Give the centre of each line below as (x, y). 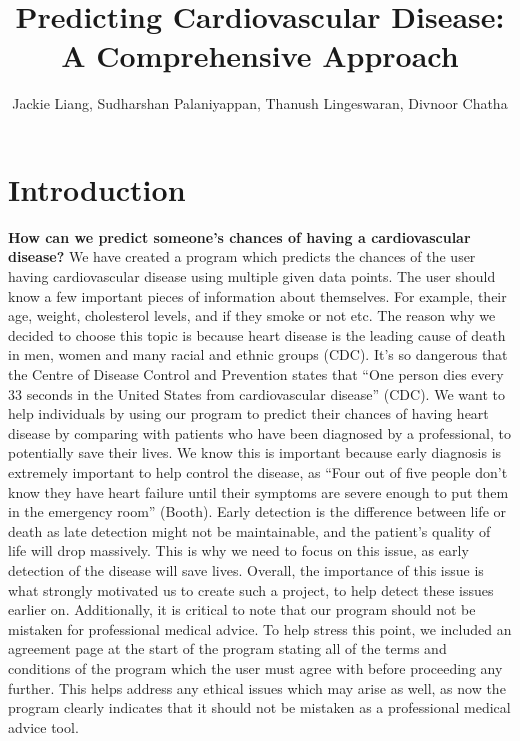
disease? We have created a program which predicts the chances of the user (242, 256)
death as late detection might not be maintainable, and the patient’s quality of (249, 530)
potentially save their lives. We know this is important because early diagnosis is (255, 452)
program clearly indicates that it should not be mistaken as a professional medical (259, 707)
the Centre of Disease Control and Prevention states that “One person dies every (256, 374)
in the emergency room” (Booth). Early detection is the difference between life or (257, 511)
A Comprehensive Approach (260, 55)
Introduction (97, 188)
